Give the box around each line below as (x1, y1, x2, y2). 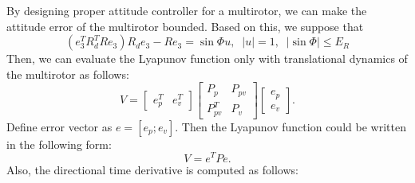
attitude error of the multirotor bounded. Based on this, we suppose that (6, 18, 364, 34)
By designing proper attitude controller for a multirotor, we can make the (6, 2, 367, 18)
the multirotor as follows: (6, 65, 129, 82)
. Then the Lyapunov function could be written (175, 118, 406, 134)
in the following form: (6, 135, 112, 152)
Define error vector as (6, 118, 113, 134)
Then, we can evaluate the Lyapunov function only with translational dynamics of (6, 50, 408, 67)
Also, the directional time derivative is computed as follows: (6, 161, 298, 177)
